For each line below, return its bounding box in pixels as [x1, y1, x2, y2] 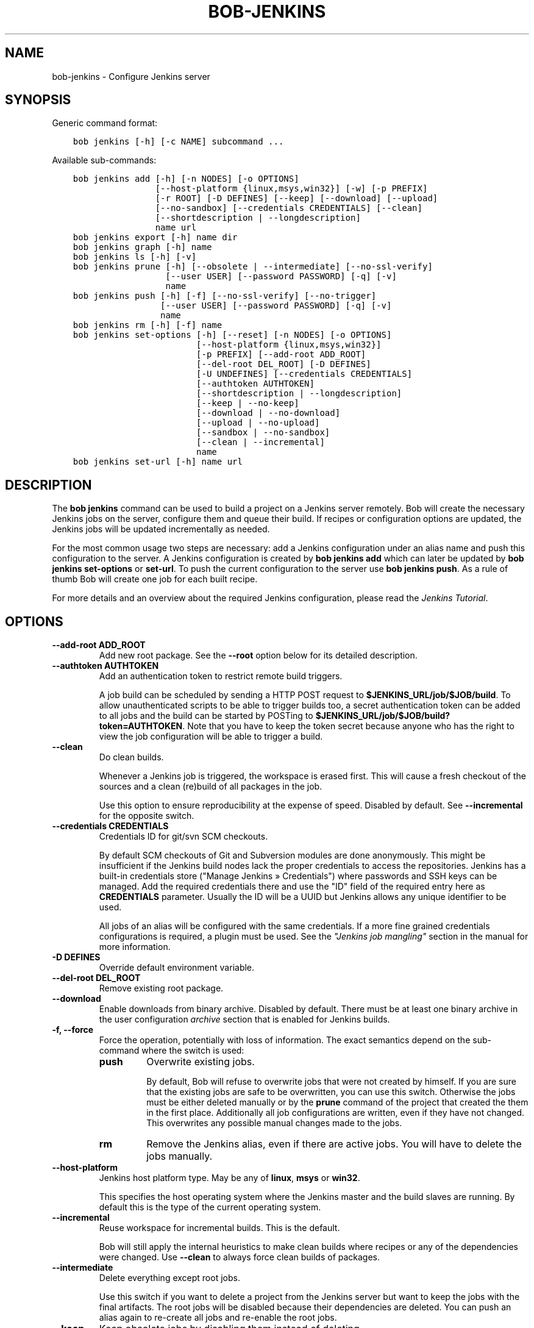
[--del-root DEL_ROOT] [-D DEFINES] [196, 359, 371, 369]
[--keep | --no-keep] [196, 398, 299, 409]
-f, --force [52, 1024, 94, 1035]
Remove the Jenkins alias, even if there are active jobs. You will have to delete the [146, 1138, 522, 1151]
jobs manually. [146, 1150, 213, 1163]
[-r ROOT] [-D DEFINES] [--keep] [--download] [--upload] [155, 193, 438, 204]
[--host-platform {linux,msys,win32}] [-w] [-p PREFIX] [155, 184, 428, 194]
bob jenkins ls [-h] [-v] [73, 252, 197, 262]
